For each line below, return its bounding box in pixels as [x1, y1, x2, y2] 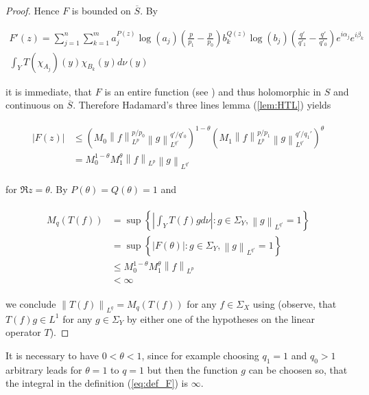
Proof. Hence [5, 3, 60, 17]
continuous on [5, 98, 64, 112]
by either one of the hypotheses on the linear [126, 311, 315, 326]
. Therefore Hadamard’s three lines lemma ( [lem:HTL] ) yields [73, 98, 331, 112]
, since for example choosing [141, 348, 259, 362]
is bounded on [71, 3, 131, 17]
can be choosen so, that [248, 362, 348, 376]
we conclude [5, 296, 56, 311]
